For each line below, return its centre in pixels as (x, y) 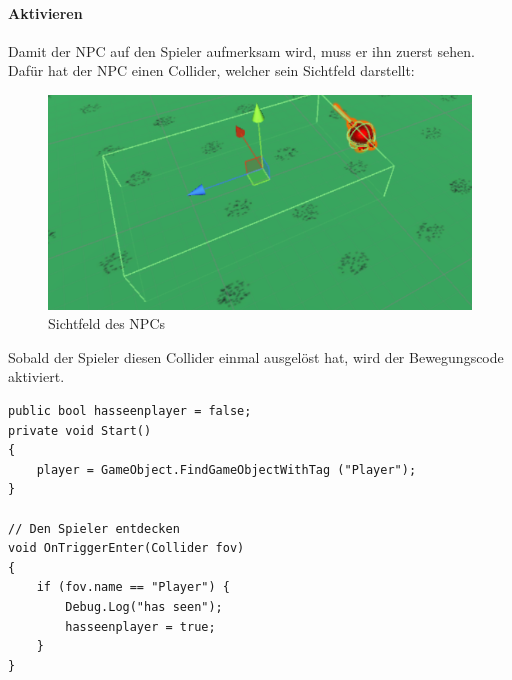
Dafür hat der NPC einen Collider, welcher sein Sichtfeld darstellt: (211, 70)
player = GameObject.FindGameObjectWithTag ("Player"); (226, 469)
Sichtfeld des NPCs (107, 323)
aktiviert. (36, 376)
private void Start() (80, 430)
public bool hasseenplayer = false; (130, 411)
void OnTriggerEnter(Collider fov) (126, 548)
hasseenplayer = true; (140, 626)
